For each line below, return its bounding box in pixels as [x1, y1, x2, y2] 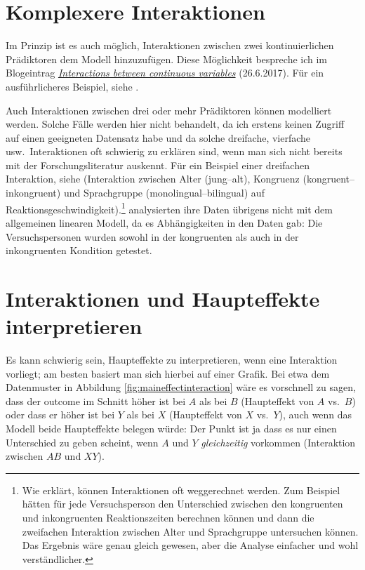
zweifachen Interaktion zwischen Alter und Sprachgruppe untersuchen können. [22, 524, 359, 538]
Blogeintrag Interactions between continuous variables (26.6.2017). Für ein [6, 65, 324, 80]
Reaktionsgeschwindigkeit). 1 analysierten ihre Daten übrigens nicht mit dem [6, 199, 333, 216]
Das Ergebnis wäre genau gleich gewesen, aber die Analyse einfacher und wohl [22, 538, 359, 552]
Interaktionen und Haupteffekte [6, 284, 320, 312]
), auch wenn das [279, 407, 352, 422]
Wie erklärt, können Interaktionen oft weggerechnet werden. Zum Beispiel [22, 482, 340, 497]
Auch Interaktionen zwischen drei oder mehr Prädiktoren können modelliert [6, 102, 332, 117]
